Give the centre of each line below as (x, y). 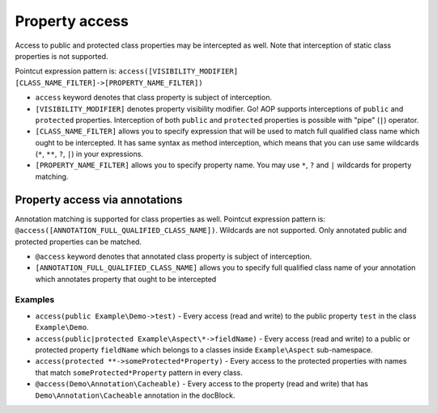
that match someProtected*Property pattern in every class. (139, 373)
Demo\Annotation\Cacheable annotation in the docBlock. (135, 395)
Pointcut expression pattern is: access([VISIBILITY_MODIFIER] (127, 71)
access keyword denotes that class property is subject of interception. (154, 98)
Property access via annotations (99, 199)
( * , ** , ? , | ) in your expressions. (89, 154)
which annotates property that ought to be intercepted (126, 279)
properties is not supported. (62, 56)
